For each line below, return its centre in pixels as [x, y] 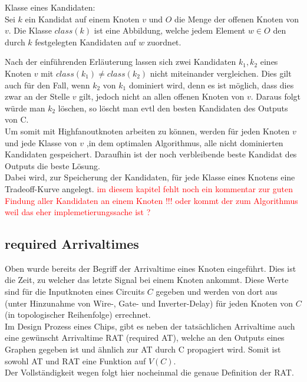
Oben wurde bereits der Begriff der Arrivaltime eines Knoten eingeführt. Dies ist [151, 268]
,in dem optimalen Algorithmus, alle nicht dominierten [185, 142]
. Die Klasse [30, 30]
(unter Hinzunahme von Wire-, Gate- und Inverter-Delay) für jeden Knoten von [149, 303]
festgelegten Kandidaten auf [85, 42]
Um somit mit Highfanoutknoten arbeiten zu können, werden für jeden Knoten [147, 131]
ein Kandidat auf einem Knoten [82, 19]
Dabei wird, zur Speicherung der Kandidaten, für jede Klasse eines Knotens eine [150, 177]
